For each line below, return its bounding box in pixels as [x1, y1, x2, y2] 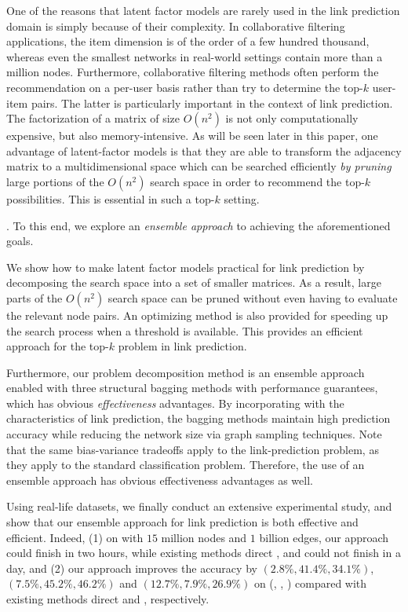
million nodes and [161, 529, 247, 545]
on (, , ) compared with [253, 575, 367, 592]
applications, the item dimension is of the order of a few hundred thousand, [6, 33, 370, 49]
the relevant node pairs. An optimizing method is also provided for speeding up [6, 306, 388, 323]
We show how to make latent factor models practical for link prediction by [6, 258, 365, 275]
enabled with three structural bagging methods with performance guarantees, [6, 379, 378, 396]
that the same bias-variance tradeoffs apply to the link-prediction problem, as [6, 441, 379, 457]
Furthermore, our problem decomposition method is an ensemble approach [6, 364, 365, 380]
